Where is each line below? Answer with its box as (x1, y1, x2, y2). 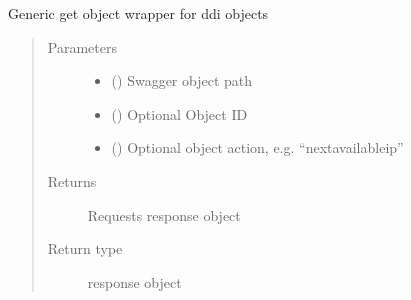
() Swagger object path (111, 70, 253, 91)
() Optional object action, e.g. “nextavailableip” (111, 137, 404, 158)
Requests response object (87, 204, 241, 225)
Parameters (47, 36, 117, 57)
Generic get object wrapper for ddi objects (8, 3, 269, 23)
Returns (47, 170, 97, 191)
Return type (47, 238, 123, 259)
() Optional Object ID (111, 103, 248, 124)
